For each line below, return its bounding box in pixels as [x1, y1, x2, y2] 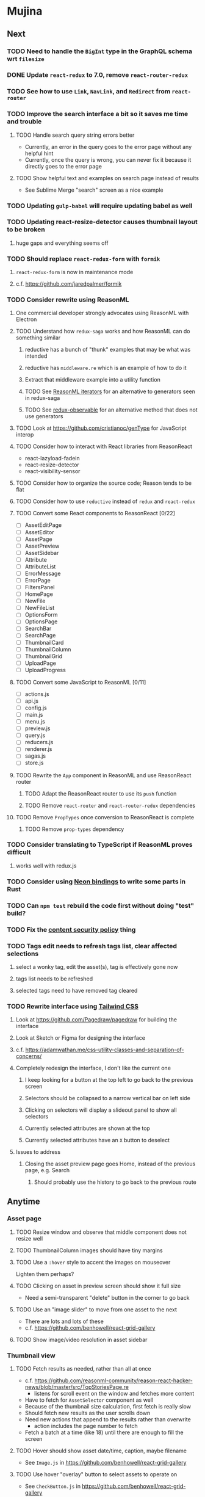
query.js [24, 731, 46, 739]
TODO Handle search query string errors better [15, 131, 135, 139]
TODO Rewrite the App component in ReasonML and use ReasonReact [15, 771, 192, 779]
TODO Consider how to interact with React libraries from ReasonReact [15, 443, 193, 450]
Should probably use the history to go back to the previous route [34, 1178, 197, 1186]
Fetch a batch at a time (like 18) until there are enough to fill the [24, 1429, 184, 1436]
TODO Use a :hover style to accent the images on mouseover [15, 1258, 171, 1266]
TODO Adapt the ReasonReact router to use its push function [24, 789, 177, 797]
